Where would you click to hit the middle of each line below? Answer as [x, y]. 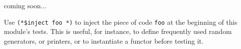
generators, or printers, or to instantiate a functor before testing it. [104, 41]
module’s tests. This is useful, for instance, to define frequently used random [118, 31]
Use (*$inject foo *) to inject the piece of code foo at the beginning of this [121, 22]
